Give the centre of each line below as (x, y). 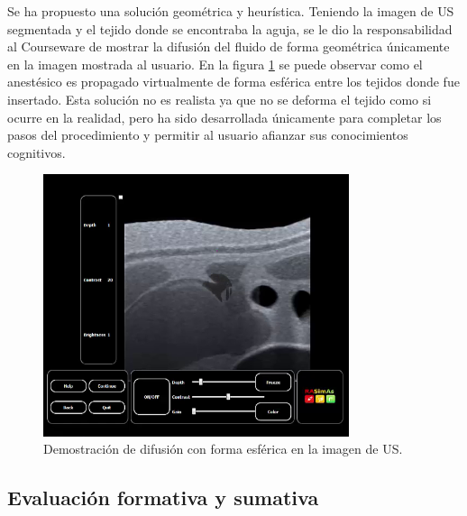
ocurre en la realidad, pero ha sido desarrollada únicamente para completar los (224, 117)
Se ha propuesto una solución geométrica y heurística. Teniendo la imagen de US (231, 11)
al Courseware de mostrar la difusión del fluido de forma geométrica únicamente (229, 46)
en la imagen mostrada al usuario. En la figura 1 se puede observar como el (215, 64)
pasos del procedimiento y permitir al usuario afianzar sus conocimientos (208, 135)
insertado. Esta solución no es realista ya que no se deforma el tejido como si (220, 99)
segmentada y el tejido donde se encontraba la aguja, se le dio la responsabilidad (230, 28)
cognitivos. (37, 152)
